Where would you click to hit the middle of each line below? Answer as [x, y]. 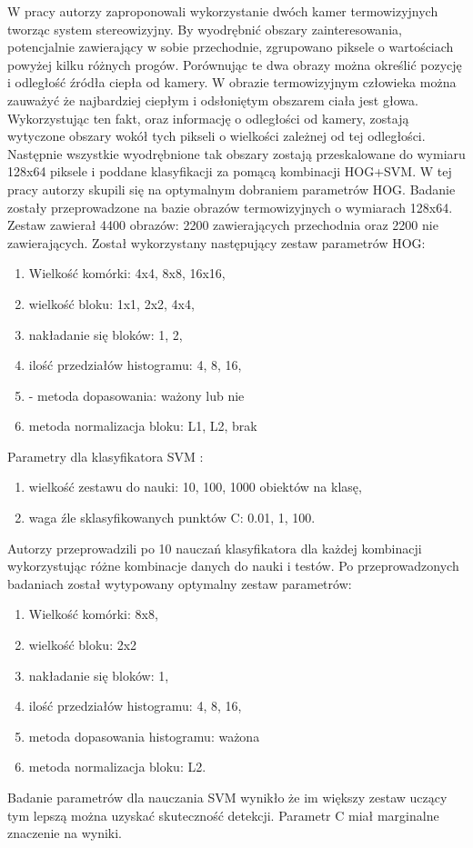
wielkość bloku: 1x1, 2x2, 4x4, [111, 303]
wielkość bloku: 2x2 [83, 645]
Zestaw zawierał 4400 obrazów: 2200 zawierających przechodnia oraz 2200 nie [223, 225]
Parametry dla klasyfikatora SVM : [106, 456]
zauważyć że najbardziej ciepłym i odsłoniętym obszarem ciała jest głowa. [213, 100]
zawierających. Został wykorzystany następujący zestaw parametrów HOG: [216, 242]
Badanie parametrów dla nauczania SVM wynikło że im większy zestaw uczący [227, 797]
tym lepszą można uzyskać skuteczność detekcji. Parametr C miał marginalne [223, 815]
